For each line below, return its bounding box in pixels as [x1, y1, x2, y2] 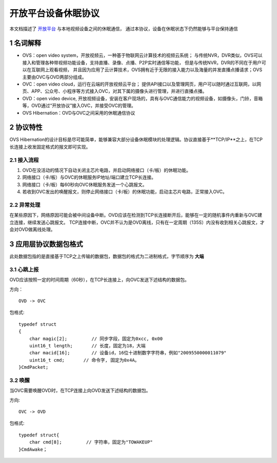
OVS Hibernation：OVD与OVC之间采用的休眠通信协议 [22, 110, 135, 116]
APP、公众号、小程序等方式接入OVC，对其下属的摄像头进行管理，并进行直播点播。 [31, 88, 207, 94]
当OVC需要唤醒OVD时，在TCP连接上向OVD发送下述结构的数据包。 [9, 387, 151, 394]
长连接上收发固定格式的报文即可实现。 [9, 143, 91, 150]
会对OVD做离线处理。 [9, 226, 55, 233]
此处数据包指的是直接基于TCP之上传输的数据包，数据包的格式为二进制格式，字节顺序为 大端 [9, 254, 204, 260]
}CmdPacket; [18, 364, 49, 370]
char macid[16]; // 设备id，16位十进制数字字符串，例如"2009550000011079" [29, 350, 227, 356]
